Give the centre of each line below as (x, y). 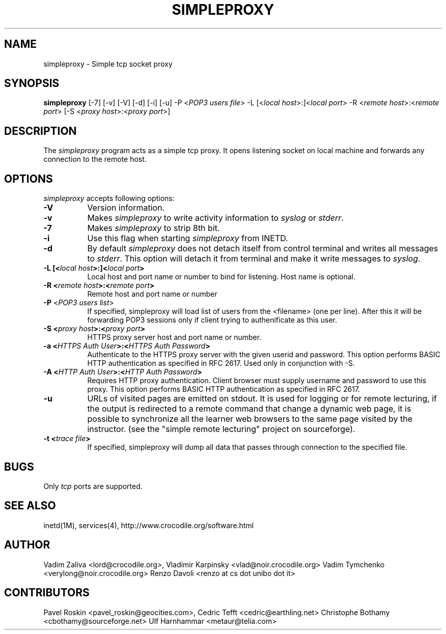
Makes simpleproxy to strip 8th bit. (154, 228)
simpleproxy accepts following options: (109, 198)
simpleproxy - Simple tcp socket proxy (108, 64)
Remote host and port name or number (152, 294)
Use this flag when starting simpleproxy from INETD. (188, 238)
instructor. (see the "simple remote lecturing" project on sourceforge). (221, 429)
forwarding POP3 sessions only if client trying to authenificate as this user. (212, 320)
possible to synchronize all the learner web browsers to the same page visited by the (250, 419)
